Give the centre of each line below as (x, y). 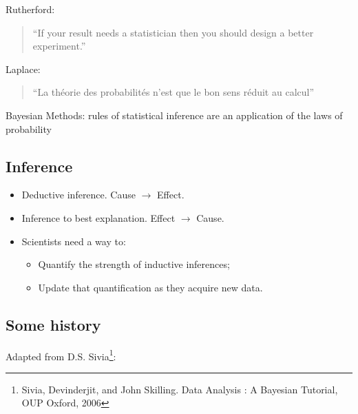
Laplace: (23, 69)
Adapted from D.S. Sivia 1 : (61, 355)
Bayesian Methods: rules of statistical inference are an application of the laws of (174, 115)
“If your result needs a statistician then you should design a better (173, 32)
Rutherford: (30, 9)
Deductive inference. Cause (78, 195)
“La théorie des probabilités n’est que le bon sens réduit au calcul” (173, 92)
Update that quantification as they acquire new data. (150, 287)
